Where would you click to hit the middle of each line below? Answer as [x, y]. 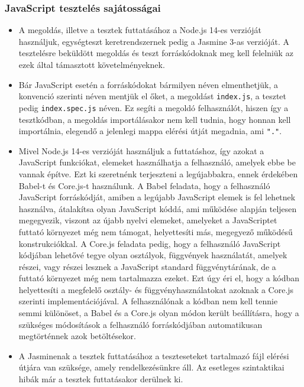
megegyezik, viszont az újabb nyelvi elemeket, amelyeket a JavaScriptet [148, 220]
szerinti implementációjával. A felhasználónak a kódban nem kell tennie [148, 301]
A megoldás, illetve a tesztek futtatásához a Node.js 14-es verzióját [140, 30]
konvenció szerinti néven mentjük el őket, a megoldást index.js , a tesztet [153, 96]
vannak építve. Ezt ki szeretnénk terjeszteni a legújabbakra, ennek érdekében [158, 173]
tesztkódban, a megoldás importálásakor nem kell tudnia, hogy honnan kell [155, 119]
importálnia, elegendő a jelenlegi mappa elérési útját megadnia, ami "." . [150, 131]
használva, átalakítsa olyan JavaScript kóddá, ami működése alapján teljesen [158, 208]
